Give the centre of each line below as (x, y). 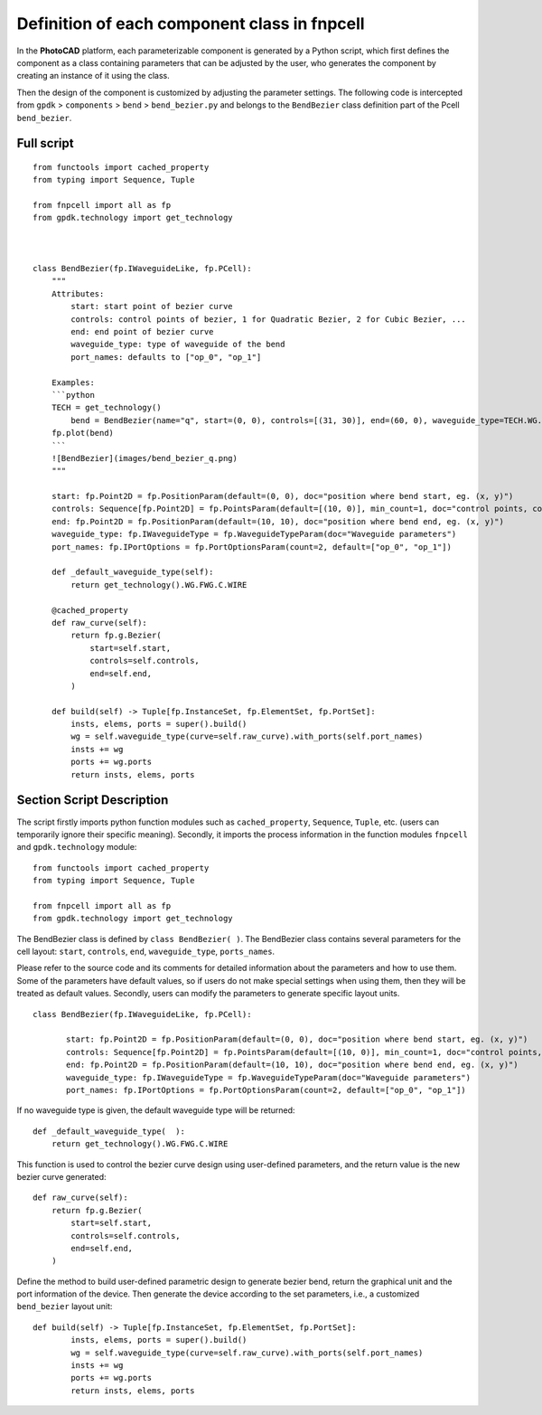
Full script (45, 143)
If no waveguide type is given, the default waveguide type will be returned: (156, 1110)
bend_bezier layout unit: (65, 1307)
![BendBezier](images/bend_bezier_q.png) (145, 458)
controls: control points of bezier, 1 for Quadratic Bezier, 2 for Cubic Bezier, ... (269, 319)
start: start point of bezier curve (152, 307)
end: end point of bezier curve (142, 331)
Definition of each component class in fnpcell (191, 24)
